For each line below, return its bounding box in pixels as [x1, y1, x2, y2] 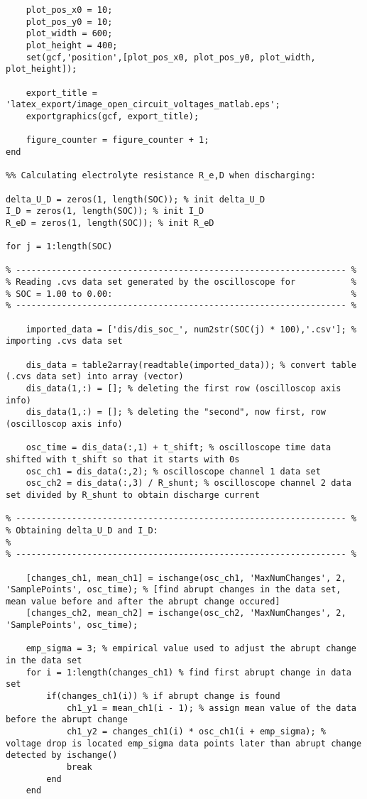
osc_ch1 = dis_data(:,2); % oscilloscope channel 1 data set [26, 466, 321, 477]
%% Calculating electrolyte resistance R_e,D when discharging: [6, 170, 316, 181]
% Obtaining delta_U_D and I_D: [6, 525, 158, 536]
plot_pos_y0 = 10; [26, 16, 113, 27]
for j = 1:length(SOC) [6, 241, 113, 252]
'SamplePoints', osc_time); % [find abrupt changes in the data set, [6, 585, 341, 595]
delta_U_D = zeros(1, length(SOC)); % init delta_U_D [6, 194, 265, 205]
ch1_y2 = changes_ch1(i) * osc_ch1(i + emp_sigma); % [66, 727, 327, 737]
